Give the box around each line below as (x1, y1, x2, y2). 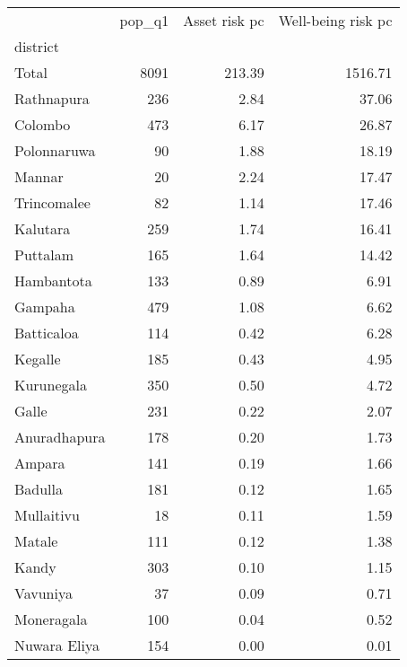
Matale (14, 531, 58, 551)
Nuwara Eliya (14, 635, 100, 655)
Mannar (14, 166, 64, 187)
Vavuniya (14, 583, 73, 603)
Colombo (14, 114, 71, 135)
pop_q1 (119, 10, 169, 31)
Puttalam (14, 244, 74, 265)
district (14, 36, 59, 57)
